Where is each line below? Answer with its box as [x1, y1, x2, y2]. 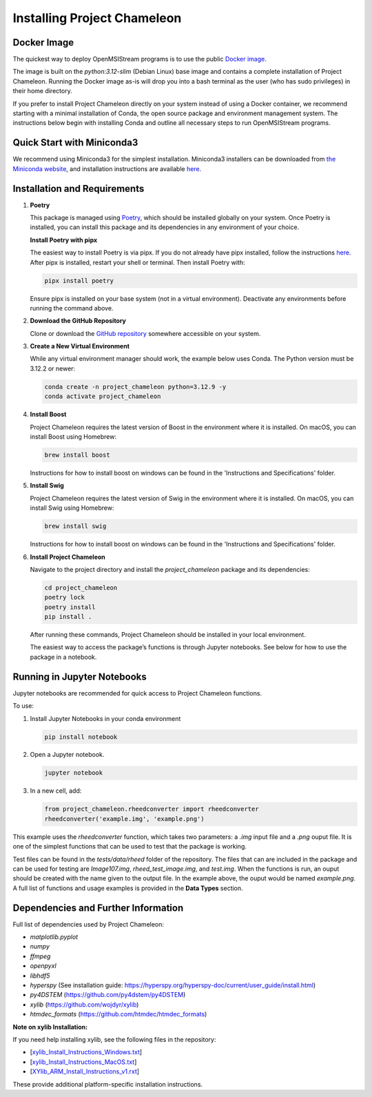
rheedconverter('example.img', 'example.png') [44, 815, 205, 822]
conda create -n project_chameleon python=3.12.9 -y [44, 383, 227, 391]
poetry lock [44, 593, 85, 602]
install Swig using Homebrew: [30, 504, 114, 512]
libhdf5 [30, 971, 50, 980]
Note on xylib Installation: [12, 1022, 88, 1031]
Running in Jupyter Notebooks [12, 671, 147, 682]
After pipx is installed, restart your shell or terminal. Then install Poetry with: [30, 258, 245, 266]
